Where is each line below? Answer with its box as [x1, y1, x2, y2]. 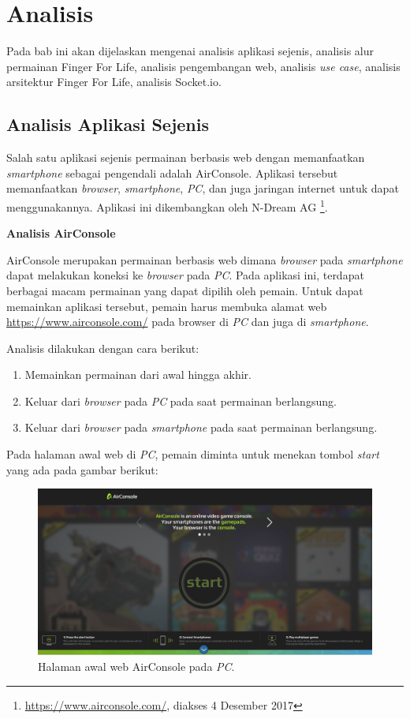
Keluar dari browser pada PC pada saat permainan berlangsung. [24, 392, 337, 409]
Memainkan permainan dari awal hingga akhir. [24, 366, 252, 383]
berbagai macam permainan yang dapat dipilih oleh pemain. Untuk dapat [6, 282, 363, 298]
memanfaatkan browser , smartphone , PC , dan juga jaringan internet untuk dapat [6, 180, 399, 197]
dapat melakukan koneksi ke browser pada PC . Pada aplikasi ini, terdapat [6, 267, 364, 283]
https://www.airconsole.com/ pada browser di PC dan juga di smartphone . [6, 313, 369, 330]
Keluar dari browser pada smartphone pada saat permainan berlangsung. [24, 419, 378, 436]
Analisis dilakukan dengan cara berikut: [6, 339, 199, 356]
